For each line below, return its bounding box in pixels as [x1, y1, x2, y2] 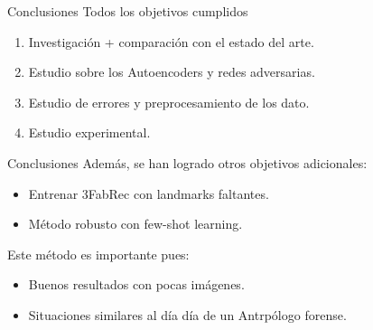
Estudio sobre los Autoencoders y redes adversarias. [28, 62, 315, 81]
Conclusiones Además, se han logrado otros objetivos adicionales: [7, 153, 368, 172]
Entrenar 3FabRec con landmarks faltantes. [28, 184, 269, 203]
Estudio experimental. [28, 123, 151, 142]
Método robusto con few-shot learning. [28, 214, 243, 233]
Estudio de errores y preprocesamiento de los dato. [28, 92, 310, 111]
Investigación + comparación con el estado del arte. [28, 32, 314, 51]
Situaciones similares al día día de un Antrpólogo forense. [28, 305, 347, 324]
